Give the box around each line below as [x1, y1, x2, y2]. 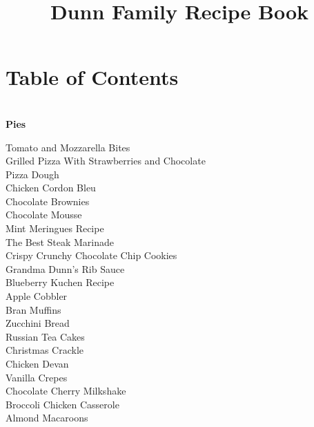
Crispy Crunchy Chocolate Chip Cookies [6, 248, 177, 263]
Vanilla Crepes [6, 370, 68, 384]
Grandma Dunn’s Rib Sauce [6, 261, 125, 276]
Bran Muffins [6, 302, 61, 316]
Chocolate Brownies [6, 193, 90, 208]
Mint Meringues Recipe [6, 221, 104, 236]
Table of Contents [6, 63, 179, 91]
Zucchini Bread [6, 316, 70, 330]
